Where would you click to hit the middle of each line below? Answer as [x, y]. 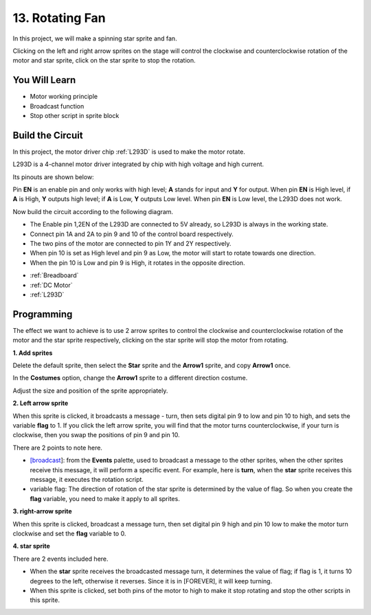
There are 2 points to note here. [58, 448]
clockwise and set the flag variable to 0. [69, 533]
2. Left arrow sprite [41, 403]
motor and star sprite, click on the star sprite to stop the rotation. [104, 60]
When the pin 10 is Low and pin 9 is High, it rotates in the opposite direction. [137, 263]
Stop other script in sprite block [75, 116]
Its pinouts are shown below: [53, 177]
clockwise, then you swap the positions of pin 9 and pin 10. [96, 435]
